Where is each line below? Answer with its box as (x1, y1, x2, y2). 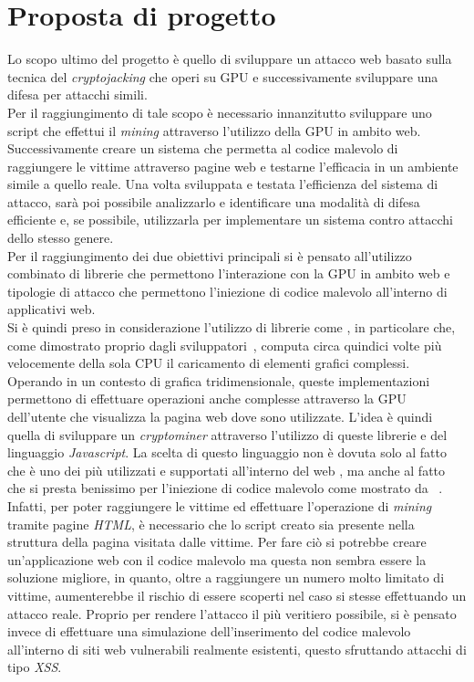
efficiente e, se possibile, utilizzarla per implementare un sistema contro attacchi (7, 210, 453, 229)
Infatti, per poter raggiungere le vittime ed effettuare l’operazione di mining (7, 496, 432, 515)
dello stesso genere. (7, 228, 114, 247)
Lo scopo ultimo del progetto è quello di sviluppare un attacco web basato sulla (7, 49, 452, 68)
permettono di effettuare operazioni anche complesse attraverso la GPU (7, 389, 407, 408)
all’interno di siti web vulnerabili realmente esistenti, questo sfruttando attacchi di (7, 639, 467, 658)
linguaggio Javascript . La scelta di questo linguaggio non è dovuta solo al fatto (7, 443, 447, 462)
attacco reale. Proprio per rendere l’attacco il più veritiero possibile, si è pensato (7, 603, 457, 623)
